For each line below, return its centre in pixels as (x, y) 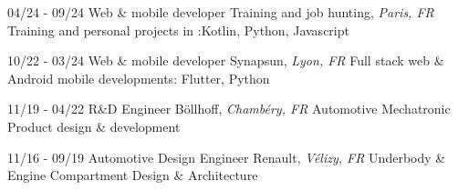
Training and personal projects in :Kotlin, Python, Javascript (178, 30)
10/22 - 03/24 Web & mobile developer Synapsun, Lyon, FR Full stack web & (226, 60)
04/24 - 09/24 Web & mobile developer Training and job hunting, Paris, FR (221, 12)
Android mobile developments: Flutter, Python (139, 78)
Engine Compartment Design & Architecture (133, 175)
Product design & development (94, 126)
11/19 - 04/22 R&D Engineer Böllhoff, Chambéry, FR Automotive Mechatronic (229, 109)
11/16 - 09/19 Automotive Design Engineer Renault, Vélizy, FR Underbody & (227, 157)
